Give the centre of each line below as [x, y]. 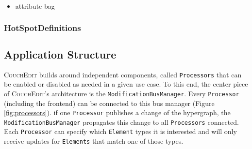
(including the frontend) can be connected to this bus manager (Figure [109, 103]
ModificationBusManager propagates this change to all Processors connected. [121, 122]
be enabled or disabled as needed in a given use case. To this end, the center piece [126, 84]
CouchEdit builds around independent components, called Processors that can [123, 74]
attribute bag [35, 6]
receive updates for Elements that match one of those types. [94, 141]
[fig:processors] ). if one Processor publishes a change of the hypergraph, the [117, 112]
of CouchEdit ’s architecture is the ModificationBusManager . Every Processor [122, 93]
